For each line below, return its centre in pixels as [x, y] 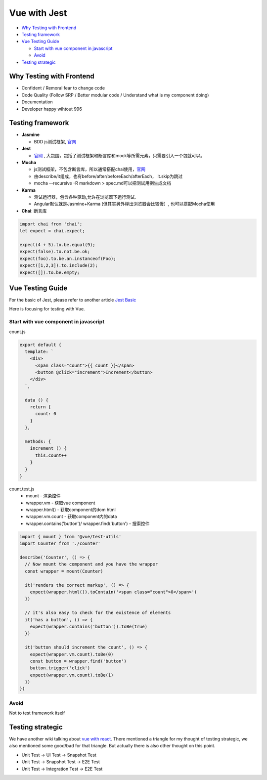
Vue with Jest [38, 13]
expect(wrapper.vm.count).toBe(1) [72, 675]
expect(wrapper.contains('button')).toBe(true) [89, 626]
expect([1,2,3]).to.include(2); [59, 265]
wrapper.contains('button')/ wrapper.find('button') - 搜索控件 [88, 523]
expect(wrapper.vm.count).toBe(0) [72, 654]
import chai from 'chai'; [51, 224]
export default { [41, 345]
